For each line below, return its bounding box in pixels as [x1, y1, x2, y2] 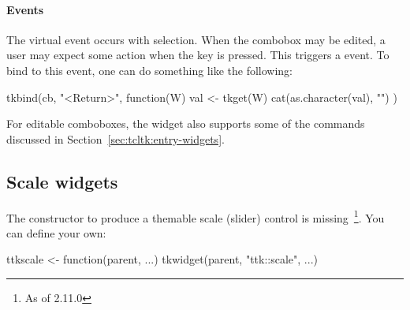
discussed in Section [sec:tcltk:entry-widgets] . [6, 130, 225, 147]
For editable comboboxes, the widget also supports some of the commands [6, 115, 365, 132]
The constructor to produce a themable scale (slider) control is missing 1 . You [6, 207, 385, 226]
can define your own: [6, 224, 106, 241]
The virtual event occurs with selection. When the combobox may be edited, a [6, 31, 386, 47]
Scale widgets [6, 169, 118, 193]
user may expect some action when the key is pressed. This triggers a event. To [6, 47, 389, 63]
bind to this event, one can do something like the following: [6, 62, 293, 78]
